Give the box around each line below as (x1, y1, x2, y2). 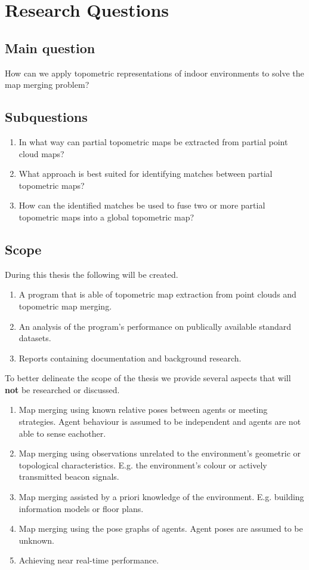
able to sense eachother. (18, 427, 106, 439)
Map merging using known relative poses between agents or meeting (18, 403, 268, 416)
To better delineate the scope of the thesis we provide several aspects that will (5, 372, 291, 384)
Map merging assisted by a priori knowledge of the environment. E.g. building (18, 491, 304, 503)
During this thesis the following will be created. (5, 268, 178, 280)
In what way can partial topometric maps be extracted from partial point (18, 135, 288, 148)
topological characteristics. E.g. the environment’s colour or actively (18, 458, 267, 471)
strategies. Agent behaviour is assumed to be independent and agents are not (18, 415, 301, 428)
